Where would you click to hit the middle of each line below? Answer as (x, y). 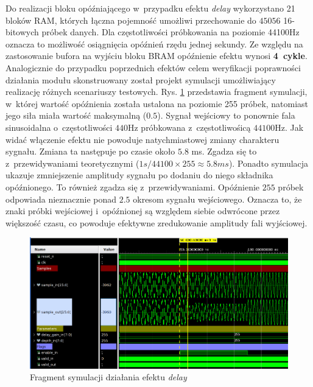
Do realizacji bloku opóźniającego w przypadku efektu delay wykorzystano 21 (150, 8)
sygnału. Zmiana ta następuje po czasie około (90, 151)
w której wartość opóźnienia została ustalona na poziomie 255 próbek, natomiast (157, 103)
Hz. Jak (289, 127)
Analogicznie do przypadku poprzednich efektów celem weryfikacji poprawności (153, 67)
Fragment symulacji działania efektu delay (108, 377)
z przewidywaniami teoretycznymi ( (72, 163)
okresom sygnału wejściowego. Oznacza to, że (217, 199)
